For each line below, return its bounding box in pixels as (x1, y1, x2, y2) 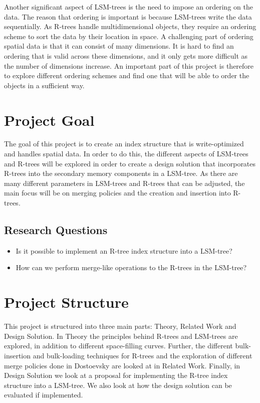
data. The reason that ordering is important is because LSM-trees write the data (4, 11, 252, 22)
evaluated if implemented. (4, 389, 83, 400)
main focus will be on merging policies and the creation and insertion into (4, 187, 231, 198)
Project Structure (4, 292, 129, 312)
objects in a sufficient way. (4, 80, 85, 90)
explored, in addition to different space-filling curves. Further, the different (4, 340, 233, 351)
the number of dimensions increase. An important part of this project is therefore (4, 60, 254, 71)
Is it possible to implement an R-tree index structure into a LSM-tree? (16, 245, 232, 256)
